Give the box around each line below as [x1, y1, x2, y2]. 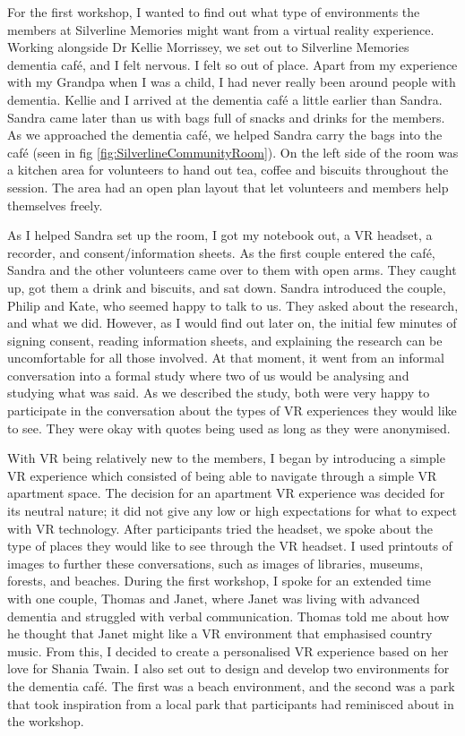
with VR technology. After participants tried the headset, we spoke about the [7, 518, 433, 537]
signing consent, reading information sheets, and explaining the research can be [7, 330, 443, 349]
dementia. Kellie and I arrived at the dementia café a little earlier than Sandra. [7, 90, 443, 108]
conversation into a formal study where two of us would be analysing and [7, 365, 409, 384]
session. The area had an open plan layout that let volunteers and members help [7, 177, 449, 196]
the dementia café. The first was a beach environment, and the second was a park [7, 676, 455, 695]
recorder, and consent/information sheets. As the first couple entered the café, [7, 243, 435, 261]
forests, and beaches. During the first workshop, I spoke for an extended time [7, 571, 431, 590]
